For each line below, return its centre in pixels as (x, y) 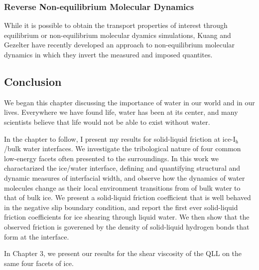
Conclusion (33, 81)
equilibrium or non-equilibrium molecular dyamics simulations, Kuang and (118, 35)
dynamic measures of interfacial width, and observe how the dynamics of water (125, 177)
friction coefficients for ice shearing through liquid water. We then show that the (127, 217)
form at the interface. (37, 236)
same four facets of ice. (39, 263)
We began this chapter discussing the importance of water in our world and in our (129, 102)
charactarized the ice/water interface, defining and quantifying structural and (122, 168)
